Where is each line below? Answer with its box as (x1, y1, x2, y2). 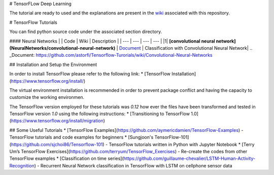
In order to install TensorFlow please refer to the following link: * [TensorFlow (9, 71, 171, 77)
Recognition (9, 162, 35, 168)
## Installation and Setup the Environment (9, 61, 97, 67)
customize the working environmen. (9, 94, 85, 100)
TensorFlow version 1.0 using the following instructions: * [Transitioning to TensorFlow (9, 111, 190, 117)
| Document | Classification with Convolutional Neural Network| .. (116, 45, 253, 51)
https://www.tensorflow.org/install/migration (11, 118, 104, 124)
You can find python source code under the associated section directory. (9, 28, 162, 35)
